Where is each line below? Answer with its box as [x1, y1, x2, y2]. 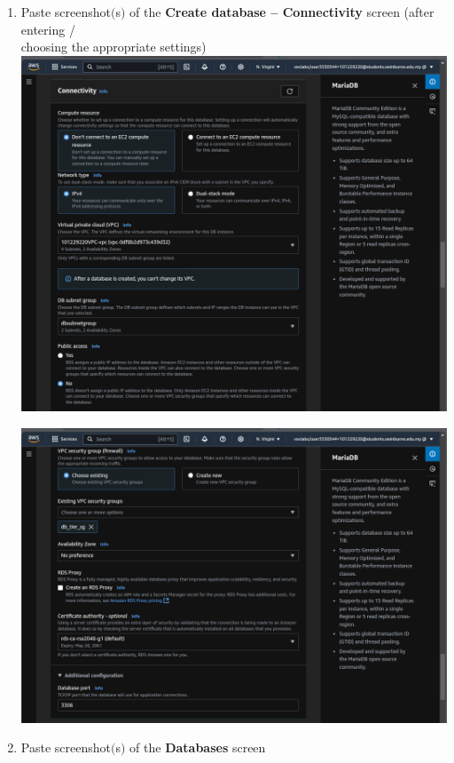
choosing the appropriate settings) [20, 37, 207, 56]
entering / [20, 20, 75, 38]
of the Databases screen [129, 738, 266, 757]
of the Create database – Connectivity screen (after [129, 3, 434, 20]
